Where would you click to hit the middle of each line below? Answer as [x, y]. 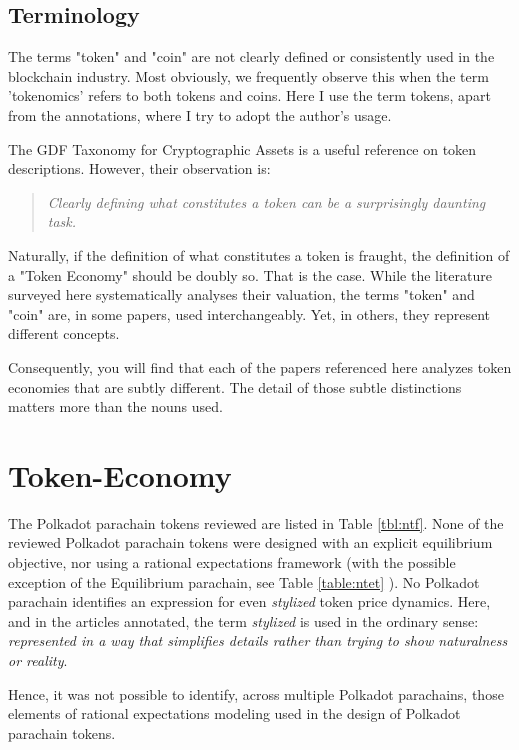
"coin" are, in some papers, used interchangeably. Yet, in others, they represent [249, 313]
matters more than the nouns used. [115, 406]
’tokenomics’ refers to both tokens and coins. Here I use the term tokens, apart [249, 95]
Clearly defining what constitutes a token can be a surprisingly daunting [266, 201]
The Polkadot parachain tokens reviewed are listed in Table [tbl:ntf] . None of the [256, 522]
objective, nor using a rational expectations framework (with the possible [232, 562]
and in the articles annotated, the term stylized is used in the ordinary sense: [243, 620]
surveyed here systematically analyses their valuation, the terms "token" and [241, 294]
